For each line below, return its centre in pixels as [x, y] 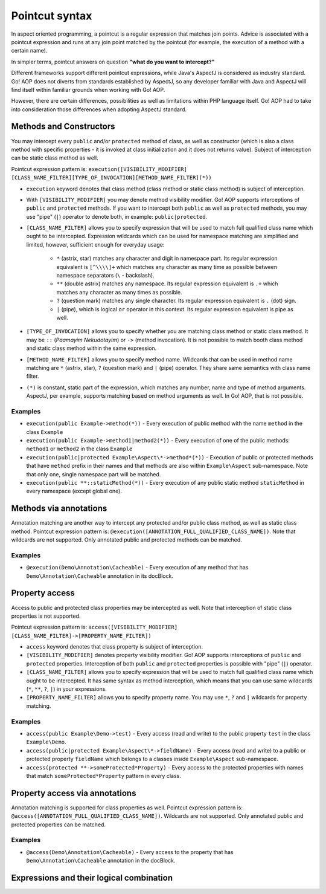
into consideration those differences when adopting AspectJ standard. [99, 109]
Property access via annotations [74, 793]
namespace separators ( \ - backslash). [105, 276]
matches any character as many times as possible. [119, 292]
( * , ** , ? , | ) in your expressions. [66, 689]
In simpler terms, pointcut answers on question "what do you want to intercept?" [113, 62]
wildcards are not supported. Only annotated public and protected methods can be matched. [127, 540]
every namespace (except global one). [74, 491]
